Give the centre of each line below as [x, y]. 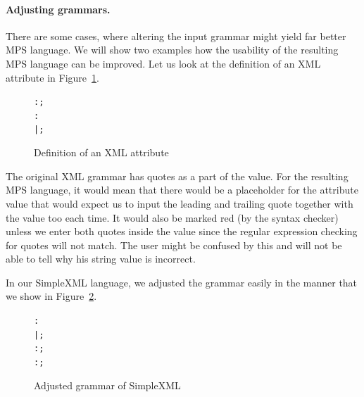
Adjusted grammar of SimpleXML [107, 385]
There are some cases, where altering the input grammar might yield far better [176, 36]
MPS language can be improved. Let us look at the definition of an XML [163, 63]
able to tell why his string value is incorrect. [101, 259]
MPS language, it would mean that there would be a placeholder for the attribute [182, 190]
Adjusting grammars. [58, 9]
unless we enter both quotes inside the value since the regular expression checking [182, 231]
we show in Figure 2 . [51, 296]
